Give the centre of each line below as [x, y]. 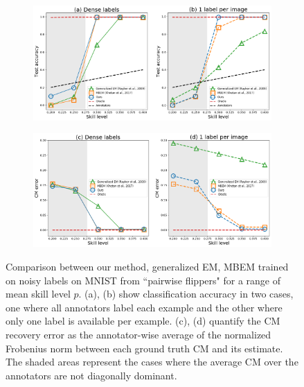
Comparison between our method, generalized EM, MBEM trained [147, 267]
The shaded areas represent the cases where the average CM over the [152, 362]
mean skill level [38, 294]
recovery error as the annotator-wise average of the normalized [138, 335]
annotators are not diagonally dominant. [91, 375]
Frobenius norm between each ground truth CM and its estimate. [144, 348]
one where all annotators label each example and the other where [144, 307]
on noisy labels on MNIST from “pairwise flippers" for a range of [143, 280]
